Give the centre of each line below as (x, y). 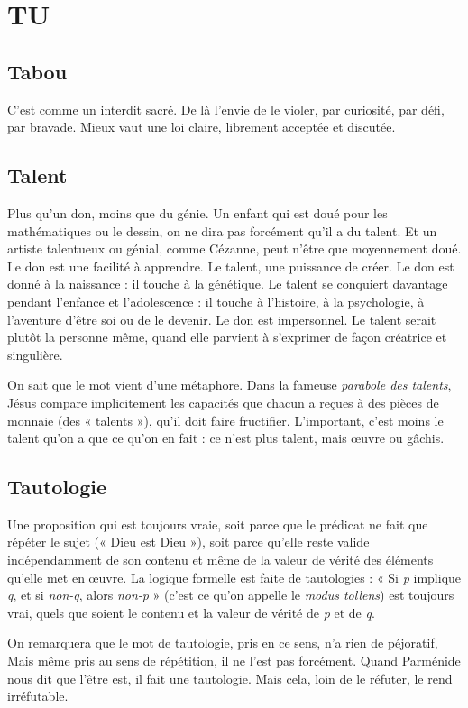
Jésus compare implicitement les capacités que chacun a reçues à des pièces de (223, 402)
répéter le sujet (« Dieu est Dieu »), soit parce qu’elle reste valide (188, 542)
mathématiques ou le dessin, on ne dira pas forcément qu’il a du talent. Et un (222, 230)
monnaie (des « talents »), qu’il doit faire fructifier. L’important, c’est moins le (225, 420)
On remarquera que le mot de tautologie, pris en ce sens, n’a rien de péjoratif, (223, 643)
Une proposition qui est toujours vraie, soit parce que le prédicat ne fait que (218, 524)
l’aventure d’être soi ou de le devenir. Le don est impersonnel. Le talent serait (222, 319)
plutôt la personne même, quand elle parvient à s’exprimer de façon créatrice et (227, 337)
